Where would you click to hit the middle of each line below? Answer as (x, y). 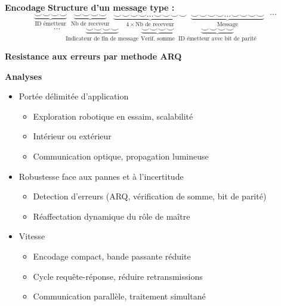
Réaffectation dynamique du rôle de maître (112, 216)
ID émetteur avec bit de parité (217, 39)
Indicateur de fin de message (102, 39)
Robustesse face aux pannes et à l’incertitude (101, 176)
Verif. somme (158, 39)
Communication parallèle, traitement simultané (119, 296)
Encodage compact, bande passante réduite (112, 256)
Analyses (23, 76)
